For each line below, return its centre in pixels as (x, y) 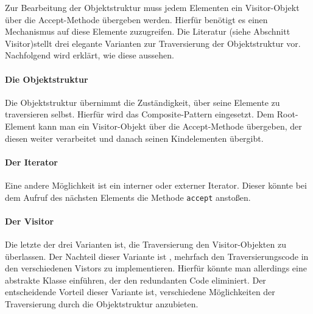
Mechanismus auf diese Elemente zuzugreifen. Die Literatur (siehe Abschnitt (148, 31)
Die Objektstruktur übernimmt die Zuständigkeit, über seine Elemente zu (142, 102)
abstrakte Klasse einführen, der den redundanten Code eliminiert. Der (135, 280)
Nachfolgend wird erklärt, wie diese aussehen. (90, 55)
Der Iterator (31, 162)
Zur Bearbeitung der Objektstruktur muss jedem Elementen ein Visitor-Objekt (152, 7)
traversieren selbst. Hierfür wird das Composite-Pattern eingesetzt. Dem (140, 114)
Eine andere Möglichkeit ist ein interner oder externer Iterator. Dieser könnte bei (156, 185)
